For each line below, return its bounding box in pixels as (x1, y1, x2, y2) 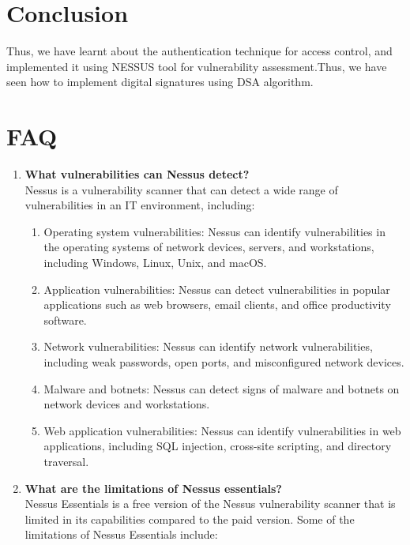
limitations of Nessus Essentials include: (24, 526, 218, 543)
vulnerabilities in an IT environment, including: (24, 197, 255, 213)
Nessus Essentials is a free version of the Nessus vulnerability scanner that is (24, 495, 396, 512)
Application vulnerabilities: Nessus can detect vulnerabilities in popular (43, 280, 390, 297)
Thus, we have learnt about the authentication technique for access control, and (6, 43, 393, 59)
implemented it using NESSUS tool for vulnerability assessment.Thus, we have (6, 58, 387, 74)
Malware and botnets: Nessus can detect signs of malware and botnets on (43, 380, 400, 397)
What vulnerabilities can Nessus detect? (24, 166, 250, 182)
